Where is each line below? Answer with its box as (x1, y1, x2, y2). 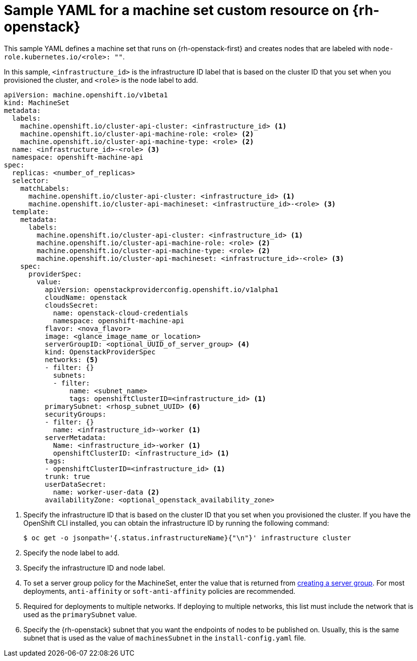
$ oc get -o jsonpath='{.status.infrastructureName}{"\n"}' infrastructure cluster (23, 533, 351, 542)
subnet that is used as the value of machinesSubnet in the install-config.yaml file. (23, 633, 306, 642)
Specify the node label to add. (23, 548, 120, 557)
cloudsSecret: (45, 301, 98, 309)
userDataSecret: (45, 480, 106, 488)
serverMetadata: (45, 433, 106, 441)
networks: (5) (45, 355, 98, 364)
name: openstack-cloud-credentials (53, 309, 189, 317)
